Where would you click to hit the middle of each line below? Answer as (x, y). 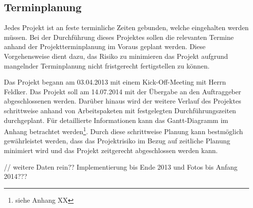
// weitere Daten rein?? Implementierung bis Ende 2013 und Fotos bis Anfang (121, 166)
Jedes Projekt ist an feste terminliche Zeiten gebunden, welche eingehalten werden (126, 27)
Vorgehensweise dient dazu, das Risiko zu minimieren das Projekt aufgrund (116, 56)
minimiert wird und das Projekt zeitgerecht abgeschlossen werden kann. (111, 150)
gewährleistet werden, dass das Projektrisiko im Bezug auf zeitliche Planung (117, 141)
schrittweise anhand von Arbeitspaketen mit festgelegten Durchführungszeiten (120, 110)
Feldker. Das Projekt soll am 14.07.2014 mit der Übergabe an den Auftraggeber (123, 91)
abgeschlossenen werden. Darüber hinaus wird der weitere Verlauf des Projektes (123, 101)
